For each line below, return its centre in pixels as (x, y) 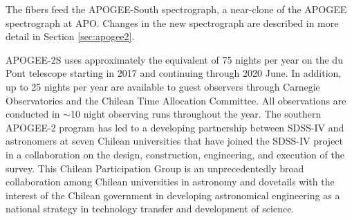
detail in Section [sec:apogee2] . (70, 36)
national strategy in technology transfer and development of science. (150, 209)
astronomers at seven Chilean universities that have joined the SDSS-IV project (175, 141)
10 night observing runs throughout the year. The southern (196, 114)
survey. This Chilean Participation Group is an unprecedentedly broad (155, 168)
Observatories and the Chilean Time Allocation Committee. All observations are (176, 100)
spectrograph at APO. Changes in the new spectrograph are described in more (172, 22)
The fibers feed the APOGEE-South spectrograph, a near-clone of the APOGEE (176, 9)
